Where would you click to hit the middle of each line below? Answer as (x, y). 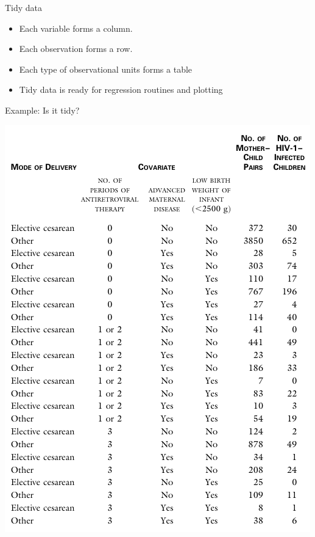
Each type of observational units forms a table (106, 69)
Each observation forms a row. (76, 49)
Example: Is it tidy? (42, 110)
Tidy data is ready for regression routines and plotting (121, 89)
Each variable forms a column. (76, 28)
